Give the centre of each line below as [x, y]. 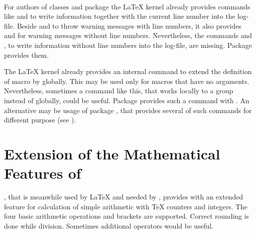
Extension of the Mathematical [112, 153]
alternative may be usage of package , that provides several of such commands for [128, 110]
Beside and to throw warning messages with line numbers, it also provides [129, 25]
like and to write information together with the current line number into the [120, 16]
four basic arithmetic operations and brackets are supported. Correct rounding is [127, 216]
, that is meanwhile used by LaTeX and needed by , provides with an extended [124, 197]
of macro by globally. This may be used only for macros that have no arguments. [127, 81]
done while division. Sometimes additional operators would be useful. [109, 225]
